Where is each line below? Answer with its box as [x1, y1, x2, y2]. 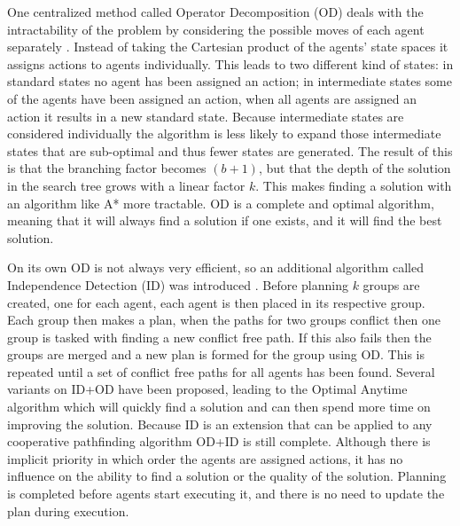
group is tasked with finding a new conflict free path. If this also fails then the [7, 327, 432, 346]
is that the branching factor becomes [7, 159, 207, 177]
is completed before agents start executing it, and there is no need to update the [7, 484, 445, 503]
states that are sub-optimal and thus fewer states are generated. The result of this [7, 141, 453, 160]
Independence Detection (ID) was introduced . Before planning [7, 275, 348, 294]
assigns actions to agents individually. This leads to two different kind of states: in [7, 54, 454, 73]
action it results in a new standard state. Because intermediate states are [7, 106, 404, 125]
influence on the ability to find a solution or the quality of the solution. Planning [7, 467, 447, 485]
